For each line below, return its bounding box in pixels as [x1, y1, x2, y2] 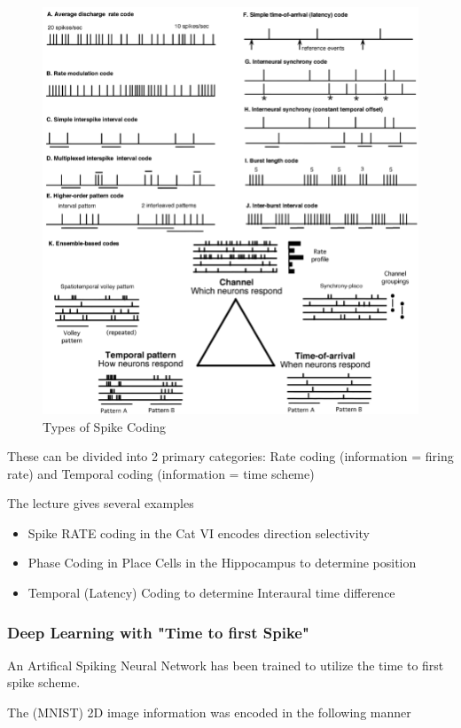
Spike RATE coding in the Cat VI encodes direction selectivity [27, 523, 370, 542]
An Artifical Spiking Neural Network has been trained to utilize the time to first [7, 655, 444, 674]
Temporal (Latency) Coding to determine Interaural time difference [27, 583, 395, 602]
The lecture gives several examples [7, 494, 194, 513]
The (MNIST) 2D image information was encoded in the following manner [7, 703, 411, 722]
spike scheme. [7, 673, 81, 692]
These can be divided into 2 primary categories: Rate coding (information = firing [7, 447, 454, 466]
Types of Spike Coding [43, 417, 166, 435]
